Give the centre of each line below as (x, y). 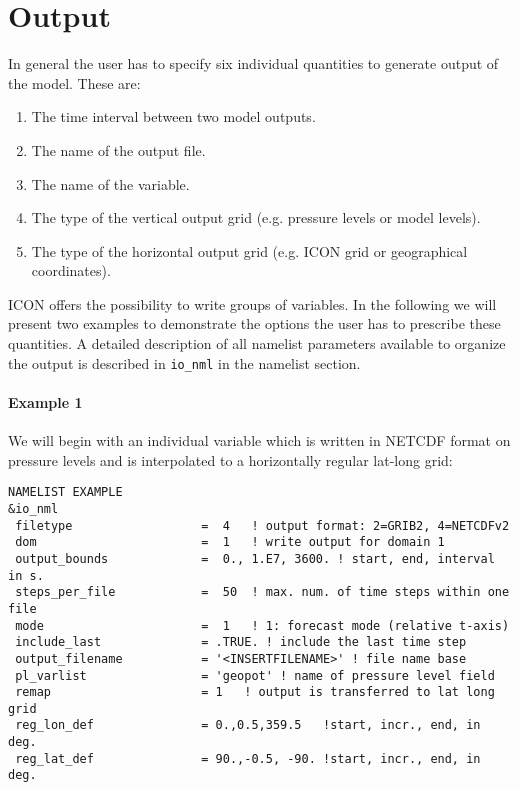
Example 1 (45, 401)
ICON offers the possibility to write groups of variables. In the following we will (252, 303)
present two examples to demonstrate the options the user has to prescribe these (254, 323)
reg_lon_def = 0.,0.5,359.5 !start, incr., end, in (248, 725)
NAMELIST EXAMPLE (65, 492)
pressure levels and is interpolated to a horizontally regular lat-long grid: (230, 459)
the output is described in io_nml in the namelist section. (184, 362)
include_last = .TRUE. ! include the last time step (241, 642)
